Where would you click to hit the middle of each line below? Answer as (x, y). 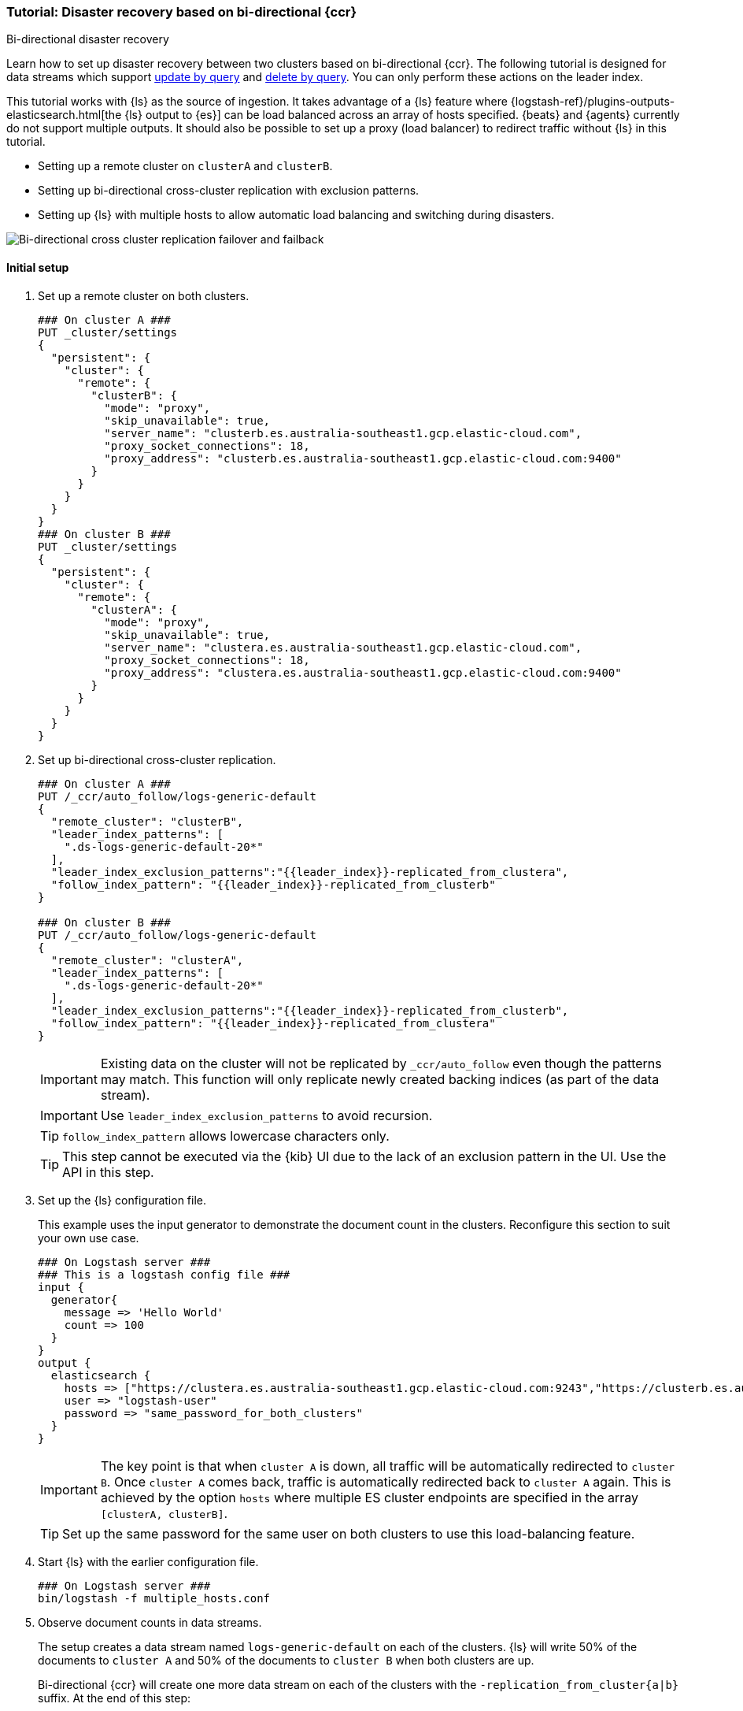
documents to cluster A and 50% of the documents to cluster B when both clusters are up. (286, 1660)
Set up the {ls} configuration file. (122, 1200)
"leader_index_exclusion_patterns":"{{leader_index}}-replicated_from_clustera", (310, 872)
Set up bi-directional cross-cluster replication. (157, 759)
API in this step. (108, 1172)
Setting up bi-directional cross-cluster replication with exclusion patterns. (229, 191)
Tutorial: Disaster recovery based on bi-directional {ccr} (182, 12)
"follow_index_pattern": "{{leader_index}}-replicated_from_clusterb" (273, 884)
